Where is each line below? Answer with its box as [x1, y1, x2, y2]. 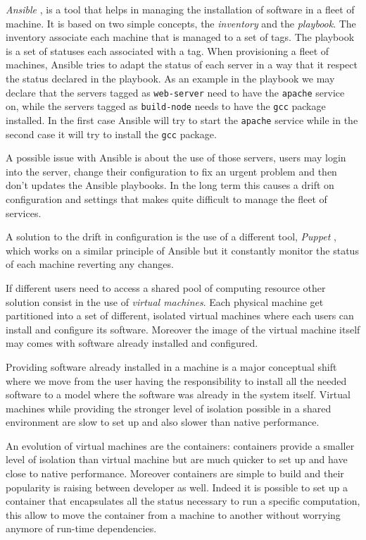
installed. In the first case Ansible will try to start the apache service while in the [6, 112, 358, 127]
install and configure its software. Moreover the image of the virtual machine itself [6, 321, 360, 336]
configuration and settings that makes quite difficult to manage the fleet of [6, 191, 327, 206]
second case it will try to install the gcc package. [6, 126, 217, 141]
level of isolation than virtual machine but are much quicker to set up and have [6, 452, 348, 467]
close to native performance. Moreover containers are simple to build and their [6, 466, 344, 481]
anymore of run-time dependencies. [6, 521, 157, 536]
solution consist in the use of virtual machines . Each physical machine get [6, 294, 324, 309]
